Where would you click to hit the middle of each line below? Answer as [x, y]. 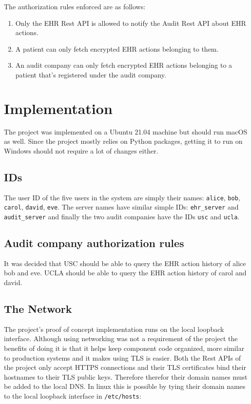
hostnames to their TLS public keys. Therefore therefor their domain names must [126, 376]
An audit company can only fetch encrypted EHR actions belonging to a [124, 65]
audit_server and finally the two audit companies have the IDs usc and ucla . [122, 216]
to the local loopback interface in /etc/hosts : [73, 395]
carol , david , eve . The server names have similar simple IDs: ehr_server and [121, 207]
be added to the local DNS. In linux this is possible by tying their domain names [125, 386]
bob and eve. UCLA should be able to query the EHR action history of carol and [125, 273]
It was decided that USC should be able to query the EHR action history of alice [125, 263]
